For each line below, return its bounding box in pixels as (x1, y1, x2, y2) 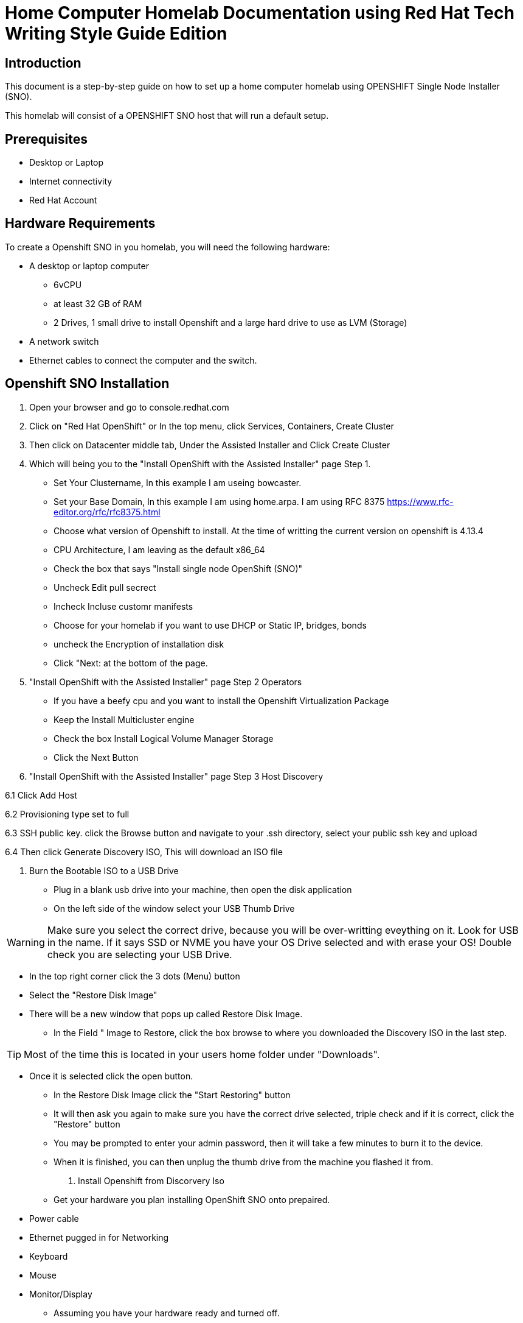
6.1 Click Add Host (5, 789, 77, 800)
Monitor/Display (29, 1288, 92, 1299)
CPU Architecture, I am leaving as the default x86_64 (54, 544, 265, 555)
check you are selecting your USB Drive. (47, 948, 232, 961)
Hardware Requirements (5, 216, 156, 231)
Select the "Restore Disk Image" (29, 989, 158, 1000)
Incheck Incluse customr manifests (54, 601, 193, 612)
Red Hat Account (29, 195, 97, 206)
